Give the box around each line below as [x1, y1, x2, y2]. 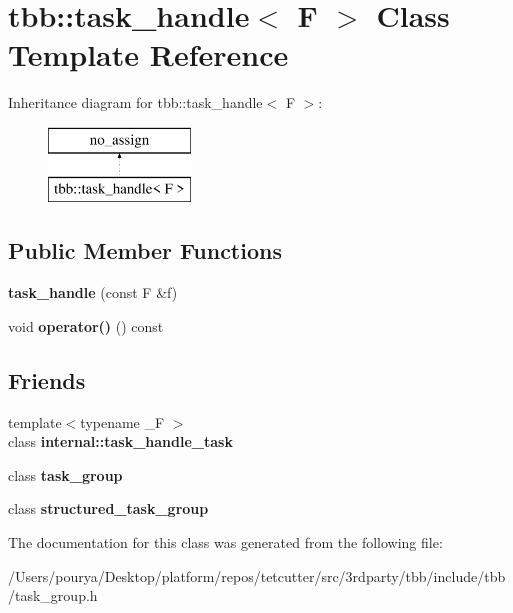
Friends [8, 364, 86, 395]
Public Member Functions [8, 235, 282, 266]
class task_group [8, 464, 123, 485]
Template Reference [8, 34, 289, 75]
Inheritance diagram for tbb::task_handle [8, 92, 263, 113]
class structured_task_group [8, 498, 209, 519]
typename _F [80, 411, 165, 432]
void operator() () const [8, 315, 164, 336]
